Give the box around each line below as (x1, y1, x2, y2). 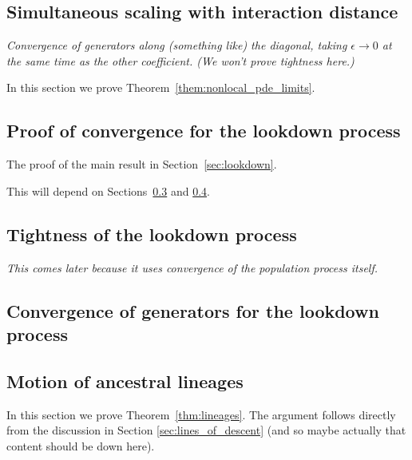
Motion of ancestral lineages (6, 368, 244, 393)
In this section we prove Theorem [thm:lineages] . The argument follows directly (6, 406, 396, 422)
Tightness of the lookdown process (6, 221, 297, 246)
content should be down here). (6, 437, 155, 454)
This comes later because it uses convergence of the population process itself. (6, 259, 378, 276)
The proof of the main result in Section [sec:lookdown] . (6, 156, 277, 172)
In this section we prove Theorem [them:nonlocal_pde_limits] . (6, 79, 315, 96)
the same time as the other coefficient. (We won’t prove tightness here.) (6, 52, 355, 69)
